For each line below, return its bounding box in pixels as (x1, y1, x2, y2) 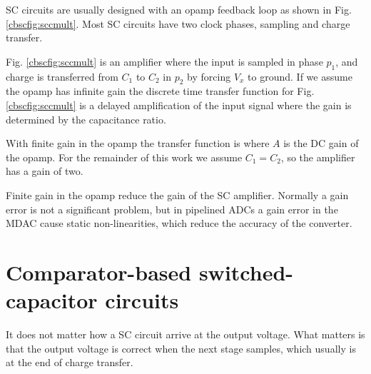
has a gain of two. (6, 163, 83, 178)
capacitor (6, 285, 98, 315)
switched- (198, 257, 294, 286)
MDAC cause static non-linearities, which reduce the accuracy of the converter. (6, 216, 352, 231)
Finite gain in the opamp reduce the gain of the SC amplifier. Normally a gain (6, 187, 349, 202)
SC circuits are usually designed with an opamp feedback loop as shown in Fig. (6, 2, 352, 16)
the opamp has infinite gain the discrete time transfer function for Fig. (6, 84, 315, 98)
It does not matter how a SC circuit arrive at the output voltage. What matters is (6, 327, 365, 342)
